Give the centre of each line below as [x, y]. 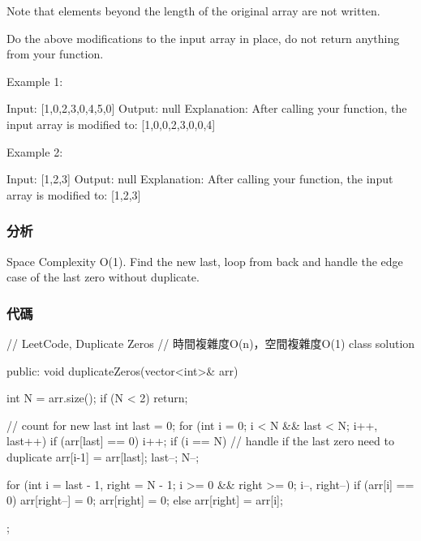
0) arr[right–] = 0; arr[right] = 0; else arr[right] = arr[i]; [145, 500]
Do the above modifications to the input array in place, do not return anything [203, 38]
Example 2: [35, 151]
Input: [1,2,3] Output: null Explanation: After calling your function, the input [200, 179]
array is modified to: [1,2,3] [74, 194]
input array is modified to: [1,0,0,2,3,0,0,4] [111, 124]
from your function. [55, 54]
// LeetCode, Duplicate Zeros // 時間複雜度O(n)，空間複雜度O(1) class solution [211, 343]
